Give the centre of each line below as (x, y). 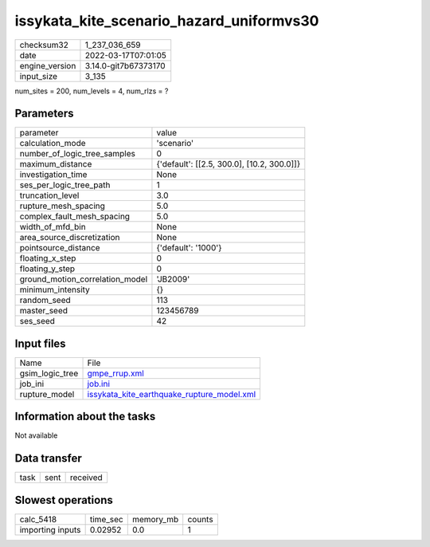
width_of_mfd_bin (53, 227)
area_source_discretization (70, 238)
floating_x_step (48, 258)
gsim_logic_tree (49, 373)
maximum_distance (56, 164)
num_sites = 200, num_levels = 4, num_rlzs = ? (92, 91)
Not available (36, 435)
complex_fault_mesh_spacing (75, 217)
